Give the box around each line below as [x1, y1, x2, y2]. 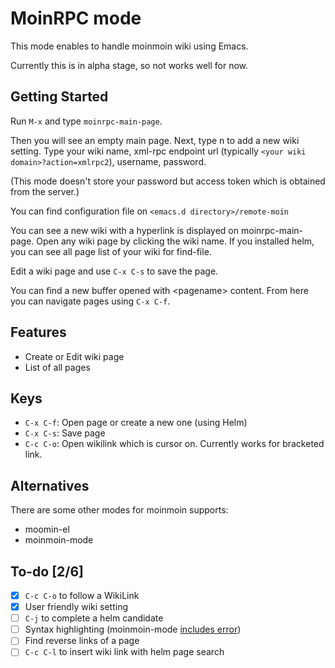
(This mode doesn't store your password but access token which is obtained [10, 175, 326, 187]
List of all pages [24, 361, 91, 373]
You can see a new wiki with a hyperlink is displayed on [10, 224, 240, 236]
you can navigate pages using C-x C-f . [10, 295, 171, 307]
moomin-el [24, 523, 70, 536]
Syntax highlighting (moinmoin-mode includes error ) [24, 623, 242, 636]
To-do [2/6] [10, 563, 85, 580]
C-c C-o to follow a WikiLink [24, 590, 140, 601]
